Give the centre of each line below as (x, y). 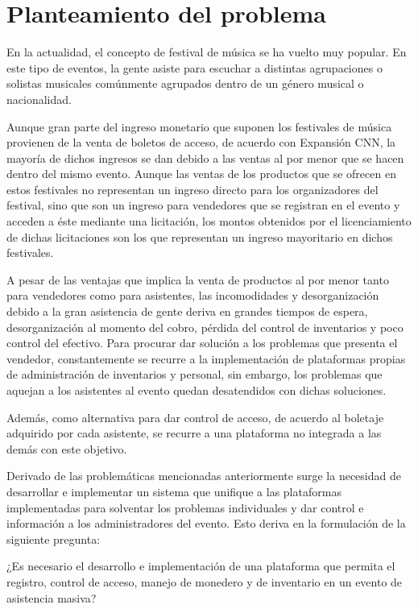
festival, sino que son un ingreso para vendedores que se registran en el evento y (203, 205)
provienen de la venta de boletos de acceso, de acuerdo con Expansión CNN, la (201, 142)
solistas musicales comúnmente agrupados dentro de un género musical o (185, 83)
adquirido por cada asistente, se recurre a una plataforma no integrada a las (194, 433)
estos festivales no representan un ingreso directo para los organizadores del (192, 189)
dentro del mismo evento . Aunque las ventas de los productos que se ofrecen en (201, 174)
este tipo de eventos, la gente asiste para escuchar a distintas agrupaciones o (195, 67)
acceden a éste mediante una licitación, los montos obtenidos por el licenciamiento (209, 221)
